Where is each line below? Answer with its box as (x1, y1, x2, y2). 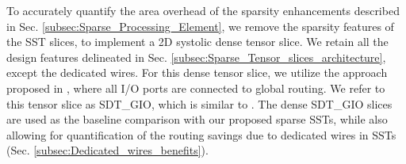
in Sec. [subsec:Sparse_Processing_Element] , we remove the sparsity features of (6, 17, 394, 34)
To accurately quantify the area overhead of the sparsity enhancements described (6, 2, 400, 18)
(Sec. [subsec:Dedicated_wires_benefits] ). (6, 142, 209, 158)
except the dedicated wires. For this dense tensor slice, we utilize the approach (6, 64, 388, 81)
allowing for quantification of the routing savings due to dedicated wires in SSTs (6, 126, 396, 143)
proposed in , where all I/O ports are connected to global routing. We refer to (6, 79, 385, 96)
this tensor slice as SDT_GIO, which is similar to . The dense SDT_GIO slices (6, 95, 393, 112)
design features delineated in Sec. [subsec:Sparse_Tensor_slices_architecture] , (6, 48, 386, 65)
